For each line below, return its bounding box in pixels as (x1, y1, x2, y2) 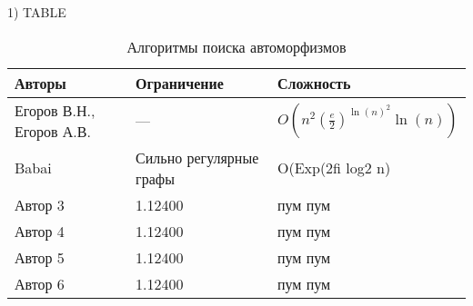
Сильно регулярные (136, 146, 259, 168)
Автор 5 (15, 246, 65, 268)
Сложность (277, 72, 351, 94)
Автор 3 (15, 193, 65, 215)
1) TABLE (7, 3, 66, 21)
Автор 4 (15, 220, 65, 242)
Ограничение (136, 72, 224, 94)
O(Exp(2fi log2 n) (277, 157, 391, 179)
